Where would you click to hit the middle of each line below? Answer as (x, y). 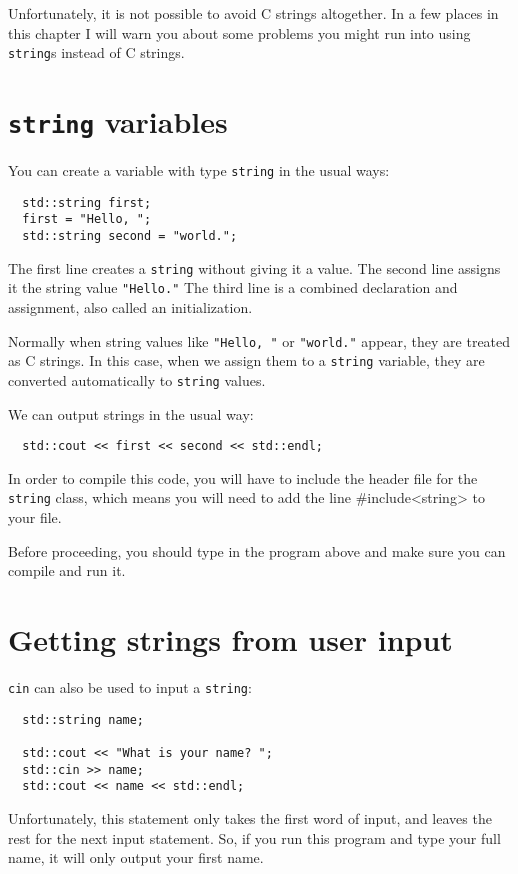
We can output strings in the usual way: (131, 413)
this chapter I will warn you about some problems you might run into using (239, 32)
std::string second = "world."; (130, 236)
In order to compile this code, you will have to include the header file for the (243, 477)
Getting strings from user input (230, 639)
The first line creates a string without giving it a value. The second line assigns (254, 267)
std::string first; (87, 202)
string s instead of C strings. (96, 52)
